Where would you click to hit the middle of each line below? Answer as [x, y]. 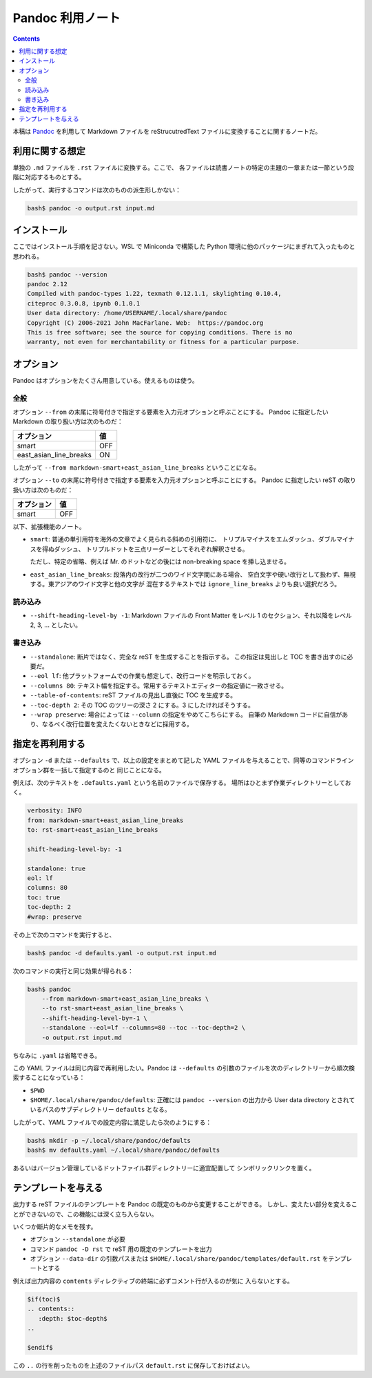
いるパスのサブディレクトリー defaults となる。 [100, 1110]
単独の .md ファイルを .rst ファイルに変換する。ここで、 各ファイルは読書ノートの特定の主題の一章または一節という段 [184, 167]
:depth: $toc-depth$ [73, 1318]
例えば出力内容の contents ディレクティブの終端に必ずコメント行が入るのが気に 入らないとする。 [153, 1281]
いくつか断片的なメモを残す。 [55, 1226]
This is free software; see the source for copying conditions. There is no [160, 332]
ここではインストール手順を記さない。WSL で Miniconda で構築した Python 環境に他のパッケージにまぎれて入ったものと [184, 247]
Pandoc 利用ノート [66, 18]
